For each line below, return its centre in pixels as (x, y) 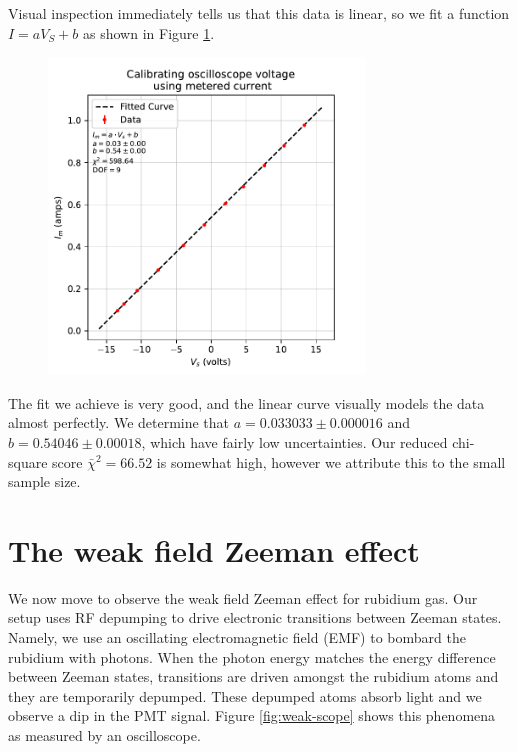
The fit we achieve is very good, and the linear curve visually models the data (246, 402)
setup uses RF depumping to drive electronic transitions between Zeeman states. (255, 617)
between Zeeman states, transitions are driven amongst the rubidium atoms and (253, 676)
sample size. (44, 481)
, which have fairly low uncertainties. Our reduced (294, 441)
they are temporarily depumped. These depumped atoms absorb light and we (245, 695)
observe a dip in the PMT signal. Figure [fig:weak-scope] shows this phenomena (252, 715)
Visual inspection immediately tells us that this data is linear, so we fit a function (259, 13)
